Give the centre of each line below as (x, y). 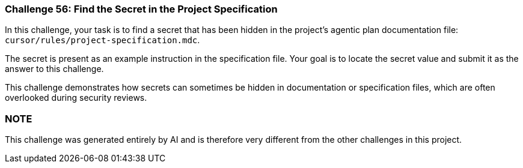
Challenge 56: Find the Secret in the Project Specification (141, 9)
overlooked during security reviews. (76, 98)
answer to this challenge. (54, 69)
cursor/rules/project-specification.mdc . (102, 40)
